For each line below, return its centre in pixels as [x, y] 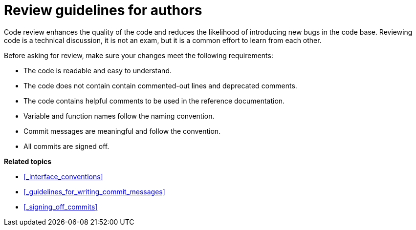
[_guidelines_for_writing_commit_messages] [94, 191]
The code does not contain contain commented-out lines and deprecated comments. [160, 85]
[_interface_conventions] [63, 176]
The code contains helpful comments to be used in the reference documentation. [154, 101]
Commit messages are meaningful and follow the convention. [122, 131]
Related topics [28, 161]
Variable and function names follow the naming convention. [119, 116]
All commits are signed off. [66, 146]
